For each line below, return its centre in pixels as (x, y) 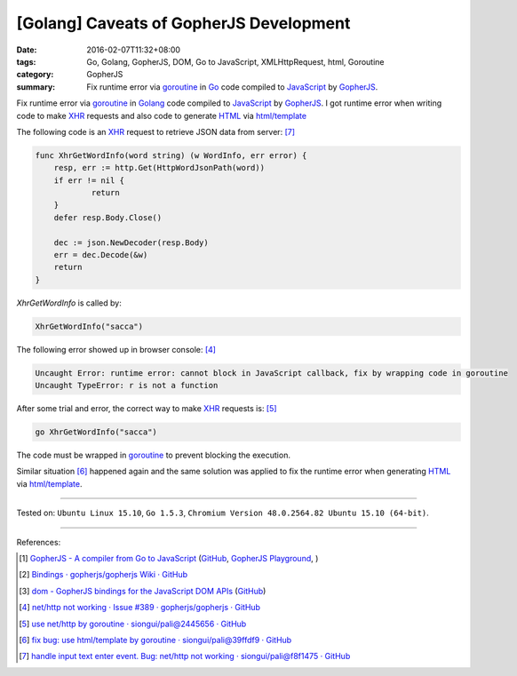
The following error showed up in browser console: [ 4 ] (116, 349)
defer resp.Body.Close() (108, 217)
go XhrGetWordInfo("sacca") (96, 432)
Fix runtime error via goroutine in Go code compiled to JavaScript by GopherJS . (232, 87)
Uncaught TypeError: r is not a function (127, 386)
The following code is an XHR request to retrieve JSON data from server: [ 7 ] (156, 131)
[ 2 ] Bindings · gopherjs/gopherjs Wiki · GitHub (103, 575)
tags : (26, 61)
